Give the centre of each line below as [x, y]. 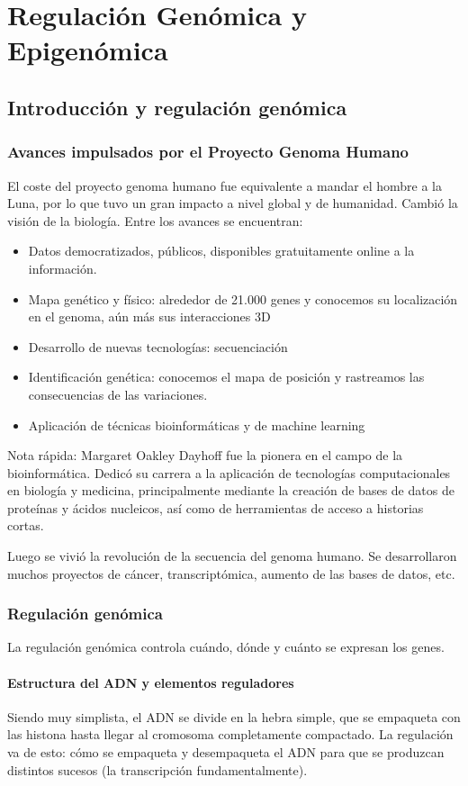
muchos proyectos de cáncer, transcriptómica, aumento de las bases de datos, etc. [231, 573]
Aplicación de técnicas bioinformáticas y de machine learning [197, 425]
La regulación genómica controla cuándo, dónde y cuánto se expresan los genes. [226, 647]
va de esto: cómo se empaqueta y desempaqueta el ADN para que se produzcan [226, 752]
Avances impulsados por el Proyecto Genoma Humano [208, 152]
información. [63, 268]
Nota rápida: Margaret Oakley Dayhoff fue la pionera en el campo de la [205, 455]
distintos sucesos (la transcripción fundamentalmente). [157, 769]
